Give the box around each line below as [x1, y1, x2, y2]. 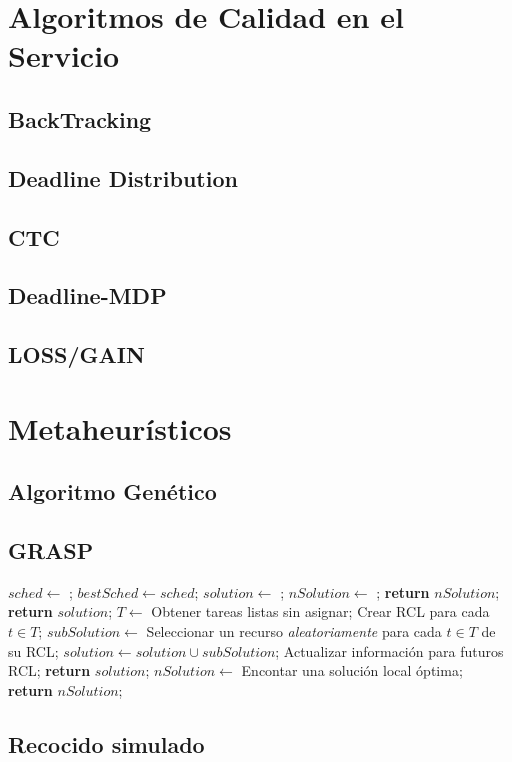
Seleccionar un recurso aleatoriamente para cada [146, 621, 442, 642]
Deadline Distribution [8, 162, 238, 193]
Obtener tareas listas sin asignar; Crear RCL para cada [151, 601, 490, 622]
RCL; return [8, 660, 91, 681]
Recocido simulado [8, 728, 205, 759]
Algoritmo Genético [8, 476, 217, 507]
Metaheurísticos [8, 407, 232, 448]
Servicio [8, 35, 120, 76]
